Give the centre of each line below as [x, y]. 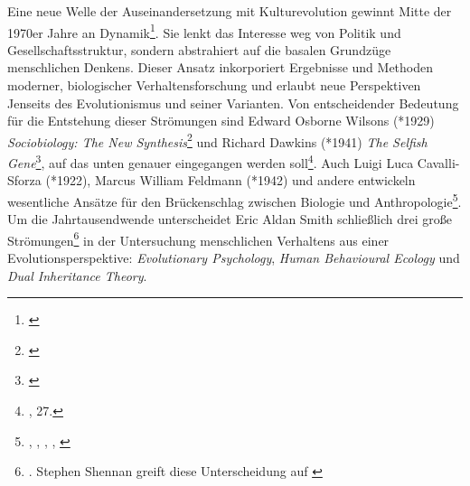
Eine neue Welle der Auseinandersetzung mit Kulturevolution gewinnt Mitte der [230, 11]
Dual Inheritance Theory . [77, 275]
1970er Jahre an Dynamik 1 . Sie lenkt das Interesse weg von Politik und [204, 31]
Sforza [24, 180]
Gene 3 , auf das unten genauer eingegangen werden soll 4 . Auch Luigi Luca [211, 161]
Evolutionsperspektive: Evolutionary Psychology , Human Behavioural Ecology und [234, 257]
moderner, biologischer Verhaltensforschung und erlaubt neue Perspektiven [214, 85]
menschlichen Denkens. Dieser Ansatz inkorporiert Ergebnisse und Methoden [221, 67]
